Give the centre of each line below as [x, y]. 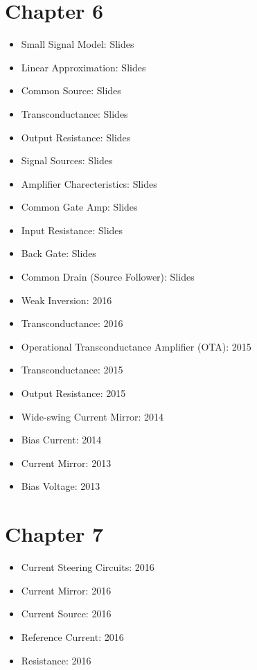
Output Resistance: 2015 [73, 393]
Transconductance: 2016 [72, 323]
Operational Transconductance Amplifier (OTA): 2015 [136, 346]
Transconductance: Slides [74, 113]
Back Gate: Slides [59, 253]
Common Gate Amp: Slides [79, 207]
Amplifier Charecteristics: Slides [89, 183]
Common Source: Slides [71, 90]
